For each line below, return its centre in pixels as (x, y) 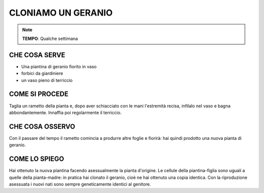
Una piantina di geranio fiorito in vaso (59, 66)
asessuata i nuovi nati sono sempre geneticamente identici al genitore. (80, 184)
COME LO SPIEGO (37, 159)
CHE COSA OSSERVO (42, 126)
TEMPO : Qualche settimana (50, 39)
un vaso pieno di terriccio (47, 80)
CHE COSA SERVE (37, 55)
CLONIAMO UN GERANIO (61, 13)
